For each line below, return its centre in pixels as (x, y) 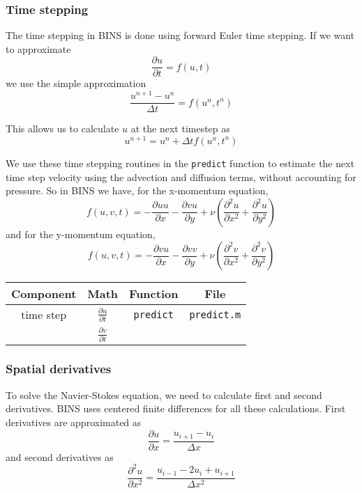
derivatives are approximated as (74, 422)
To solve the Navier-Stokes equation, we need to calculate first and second (164, 394)
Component (44, 294)
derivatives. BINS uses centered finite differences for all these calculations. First (176, 408)
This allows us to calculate (62, 128)
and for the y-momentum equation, (81, 234)
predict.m (215, 314)
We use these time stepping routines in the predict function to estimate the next (180, 163)
